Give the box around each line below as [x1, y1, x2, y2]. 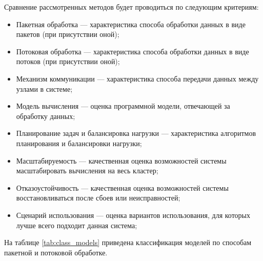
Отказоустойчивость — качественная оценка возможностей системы [16, 182, 229, 193]
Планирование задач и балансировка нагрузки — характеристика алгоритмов [16, 128, 256, 138]
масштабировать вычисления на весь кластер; [16, 165, 158, 176]
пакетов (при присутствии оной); [16, 29, 119, 39]
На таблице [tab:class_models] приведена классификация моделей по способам [4, 237, 252, 248]
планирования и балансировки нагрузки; [16, 137, 142, 148]
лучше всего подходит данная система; [16, 219, 137, 230]
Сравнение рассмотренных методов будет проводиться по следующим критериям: [4, 2, 259, 12]
